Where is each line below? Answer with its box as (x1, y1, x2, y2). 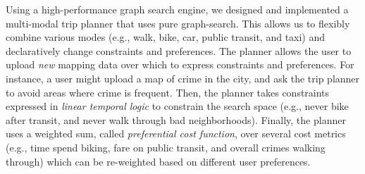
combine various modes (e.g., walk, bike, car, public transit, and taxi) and (6, 30, 326, 44)
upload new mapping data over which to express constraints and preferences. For (6, 57, 354, 72)
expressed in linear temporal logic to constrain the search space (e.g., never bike (6, 99, 349, 113)
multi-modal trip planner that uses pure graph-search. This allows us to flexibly (6, 15, 350, 30)
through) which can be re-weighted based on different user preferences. (6, 154, 311, 168)
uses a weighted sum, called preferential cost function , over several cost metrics (6, 126, 346, 141)
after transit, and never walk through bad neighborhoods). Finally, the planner (6, 112, 346, 127)
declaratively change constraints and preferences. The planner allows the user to (6, 43, 352, 58)
